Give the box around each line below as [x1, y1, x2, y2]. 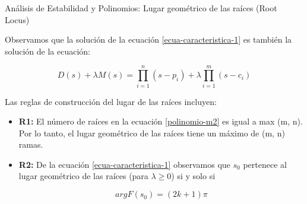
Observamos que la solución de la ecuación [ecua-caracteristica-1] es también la [5, 33, 292, 46]
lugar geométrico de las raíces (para [18, 170, 148, 182]
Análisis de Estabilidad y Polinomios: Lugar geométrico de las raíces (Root [5, 2, 277, 14]
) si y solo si [171, 170, 216, 182]
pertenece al [243, 158, 287, 170]
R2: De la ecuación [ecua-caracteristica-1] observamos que [18, 158, 230, 170]
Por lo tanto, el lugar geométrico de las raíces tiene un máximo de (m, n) [18, 126, 285, 139]
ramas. [18, 138, 43, 151]
